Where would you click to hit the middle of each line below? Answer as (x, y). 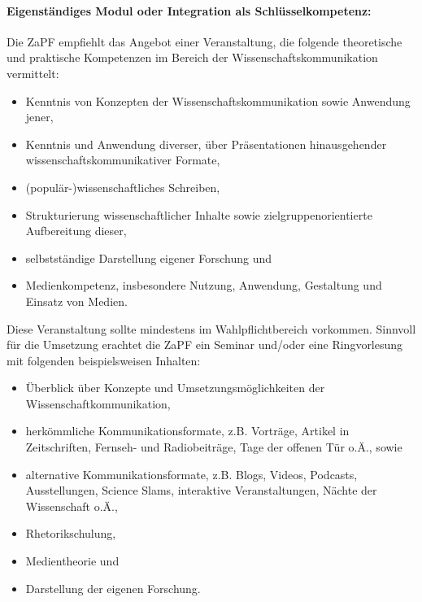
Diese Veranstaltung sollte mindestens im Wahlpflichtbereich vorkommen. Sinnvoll (211, 328)
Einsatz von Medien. (76, 301)
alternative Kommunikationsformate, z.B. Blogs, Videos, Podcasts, (191, 474)
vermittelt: (33, 73)
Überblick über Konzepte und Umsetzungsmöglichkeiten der (175, 388)
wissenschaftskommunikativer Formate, (123, 160)
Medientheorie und (72, 561)
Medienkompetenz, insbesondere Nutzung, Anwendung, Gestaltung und (204, 285)
